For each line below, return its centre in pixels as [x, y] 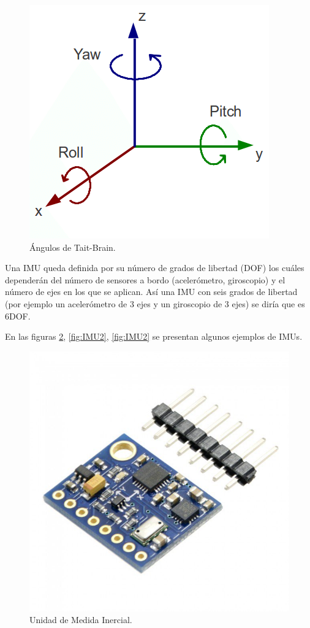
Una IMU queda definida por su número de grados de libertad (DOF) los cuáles [155, 268]
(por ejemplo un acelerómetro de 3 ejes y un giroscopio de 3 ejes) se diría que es [155, 303]
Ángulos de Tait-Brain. [73, 247]
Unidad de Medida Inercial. [81, 620]
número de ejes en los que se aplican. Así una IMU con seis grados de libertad [151, 292]
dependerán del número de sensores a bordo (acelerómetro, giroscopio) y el [145, 279]
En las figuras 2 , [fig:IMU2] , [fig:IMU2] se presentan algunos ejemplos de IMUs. [154, 336]
